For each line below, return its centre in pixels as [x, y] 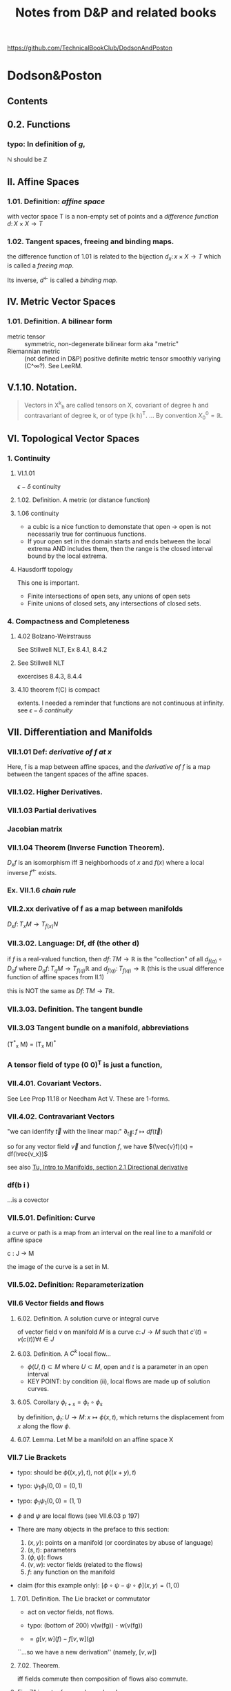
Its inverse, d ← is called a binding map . [62, 279]
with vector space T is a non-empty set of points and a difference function [113, 217]
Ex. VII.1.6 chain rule [42, 890]
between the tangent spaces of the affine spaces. [78, 774]
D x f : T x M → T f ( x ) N [33, 924]
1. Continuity [29, 458]
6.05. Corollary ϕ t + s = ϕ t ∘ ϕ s [60, 1403]
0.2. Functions [39, 124]
